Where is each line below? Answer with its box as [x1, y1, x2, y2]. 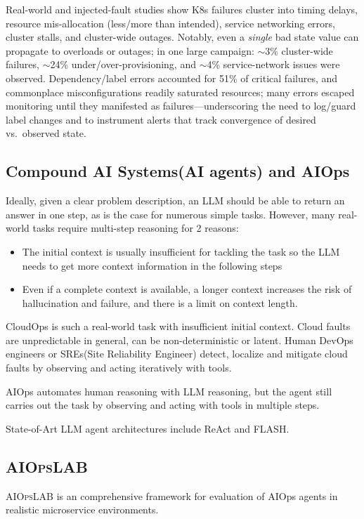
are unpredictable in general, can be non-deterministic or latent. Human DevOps [6, 332, 353, 347]
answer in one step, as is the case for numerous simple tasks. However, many [6, 206, 335, 221]
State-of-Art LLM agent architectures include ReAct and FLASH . [6, 421, 290, 435]
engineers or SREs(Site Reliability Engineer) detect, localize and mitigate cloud [6, 346, 348, 361]
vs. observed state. [6, 126, 86, 140]
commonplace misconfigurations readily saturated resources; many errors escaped [6, 84, 355, 99]
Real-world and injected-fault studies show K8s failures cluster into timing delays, [6, 2, 358, 16]
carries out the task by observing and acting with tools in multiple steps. [6, 398, 320, 412]
